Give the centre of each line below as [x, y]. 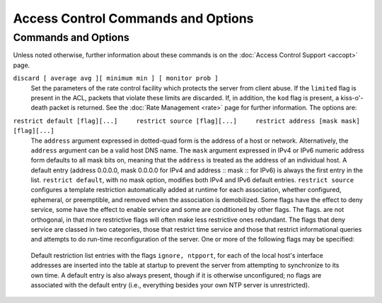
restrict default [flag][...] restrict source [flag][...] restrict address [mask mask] [186, 121]
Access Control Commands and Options [133, 18]
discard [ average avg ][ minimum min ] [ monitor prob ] [116, 78]
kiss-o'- [352, 97]
